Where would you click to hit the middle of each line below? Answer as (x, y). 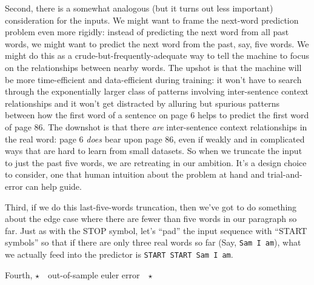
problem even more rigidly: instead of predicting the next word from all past (147, 32)
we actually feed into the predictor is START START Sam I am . (119, 254)
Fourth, (19, 274)
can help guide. (54, 186)
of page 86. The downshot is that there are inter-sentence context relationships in (156, 126)
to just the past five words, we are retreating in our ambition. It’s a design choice (156, 162)
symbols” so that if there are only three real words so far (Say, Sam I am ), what (153, 242)
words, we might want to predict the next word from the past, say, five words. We (157, 43)
